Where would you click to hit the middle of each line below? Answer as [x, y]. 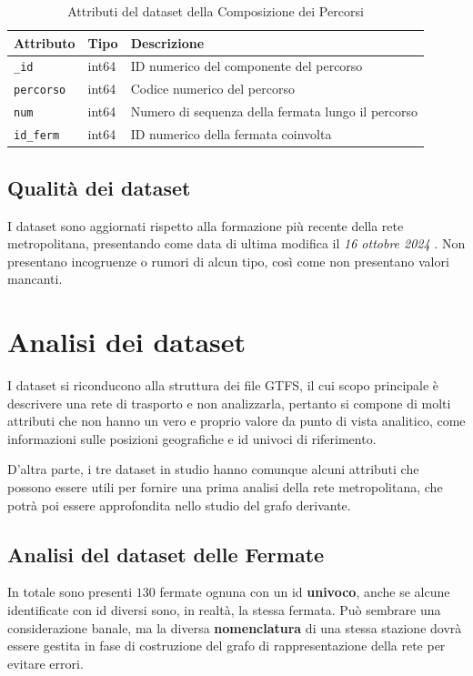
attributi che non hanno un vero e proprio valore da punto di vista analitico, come [236, 421]
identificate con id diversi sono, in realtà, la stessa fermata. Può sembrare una [224, 609]
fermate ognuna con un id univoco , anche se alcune [305, 592]
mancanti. [35, 279]
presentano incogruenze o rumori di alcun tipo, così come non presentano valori [228, 261]
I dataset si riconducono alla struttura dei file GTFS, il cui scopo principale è [223, 385]
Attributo [45, 42]
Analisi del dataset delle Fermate [166, 554]
